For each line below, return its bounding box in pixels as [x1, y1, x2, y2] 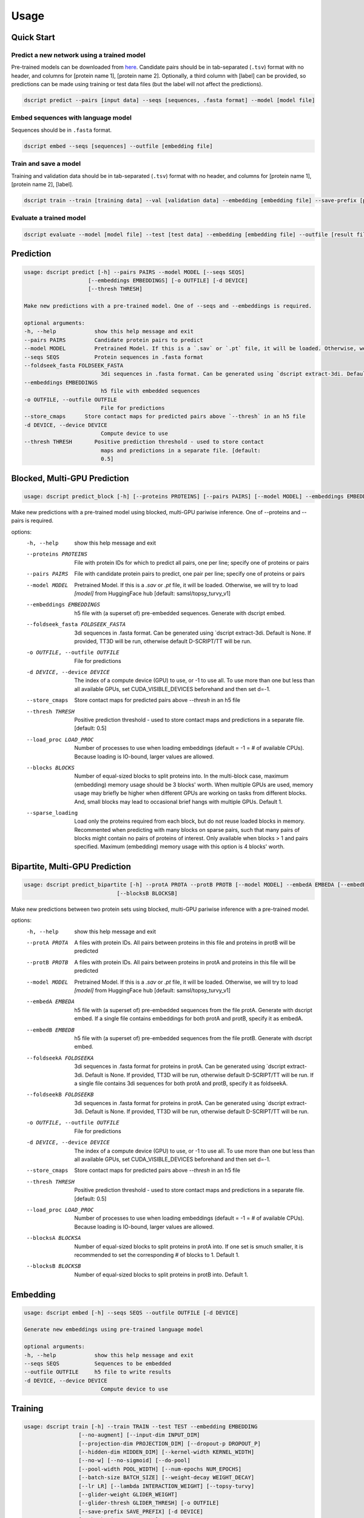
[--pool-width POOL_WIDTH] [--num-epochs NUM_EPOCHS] [78, 1465, 242, 1472]
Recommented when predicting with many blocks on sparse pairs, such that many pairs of [74, 826, 300, 833]
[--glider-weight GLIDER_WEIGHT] [78, 1491, 178, 1498]
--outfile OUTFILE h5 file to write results [24, 1369, 172, 1375]
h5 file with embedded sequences [100, 387, 200, 395]
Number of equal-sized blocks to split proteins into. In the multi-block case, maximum [74, 772, 289, 780]
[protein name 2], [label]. [11, 180, 74, 188]
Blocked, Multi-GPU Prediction [11, 473, 129, 483]
